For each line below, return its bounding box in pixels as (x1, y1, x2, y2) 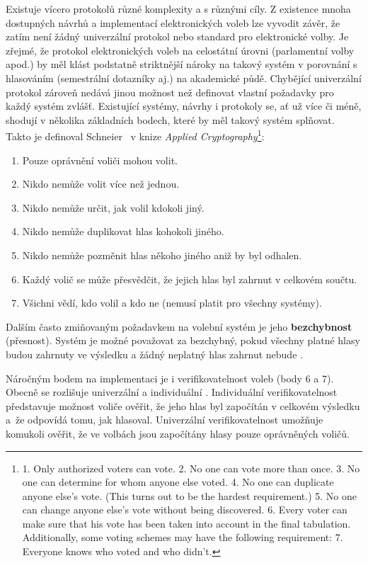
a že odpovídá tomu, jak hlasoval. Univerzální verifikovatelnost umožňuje (6, 412, 323, 427)
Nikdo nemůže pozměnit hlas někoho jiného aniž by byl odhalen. (22, 247, 302, 262)
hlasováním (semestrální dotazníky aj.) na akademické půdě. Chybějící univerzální (6, 70, 362, 85)
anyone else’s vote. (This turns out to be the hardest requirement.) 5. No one (22, 488, 357, 503)
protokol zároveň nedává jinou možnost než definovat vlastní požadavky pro (6, 84, 334, 99)
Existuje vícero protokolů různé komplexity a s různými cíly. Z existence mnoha (6, 1, 351, 16)
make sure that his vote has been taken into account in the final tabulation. (22, 516, 351, 530)
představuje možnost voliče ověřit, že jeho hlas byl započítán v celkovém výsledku (6, 398, 360, 413)
